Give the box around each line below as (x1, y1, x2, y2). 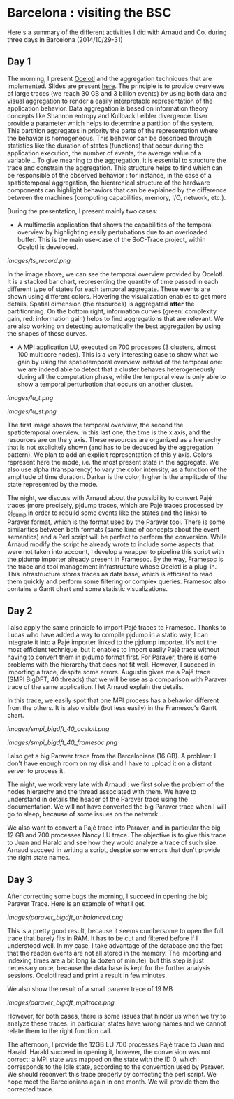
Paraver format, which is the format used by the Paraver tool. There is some (7, 518, 226, 526)
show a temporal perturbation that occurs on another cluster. (17, 380, 193, 388)
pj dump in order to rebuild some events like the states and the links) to (7, 509, 207, 518)
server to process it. (7, 767, 65, 775)
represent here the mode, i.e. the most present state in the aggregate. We (7, 458, 219, 466)
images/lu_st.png (7, 407, 57, 416)
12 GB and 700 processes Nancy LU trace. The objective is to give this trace (7, 831, 226, 839)
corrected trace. (7, 1085, 54, 1093)
